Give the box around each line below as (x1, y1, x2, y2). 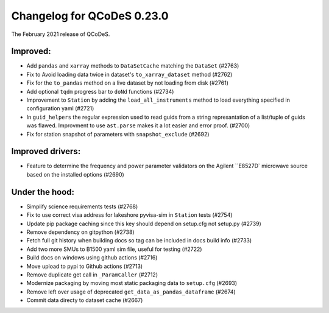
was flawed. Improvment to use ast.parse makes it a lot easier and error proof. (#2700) (26, 122, 250, 129)
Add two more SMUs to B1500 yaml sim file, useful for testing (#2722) (26, 245, 202, 253)
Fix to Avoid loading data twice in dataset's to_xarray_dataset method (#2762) (26, 71, 233, 78)
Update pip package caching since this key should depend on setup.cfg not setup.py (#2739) (26, 220, 261, 227)
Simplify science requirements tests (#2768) (26, 203, 138, 210)
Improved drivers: (11, 146, 81, 156)
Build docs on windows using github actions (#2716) (26, 254, 158, 261)
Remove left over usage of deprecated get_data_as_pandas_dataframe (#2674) (26, 288, 236, 295)
